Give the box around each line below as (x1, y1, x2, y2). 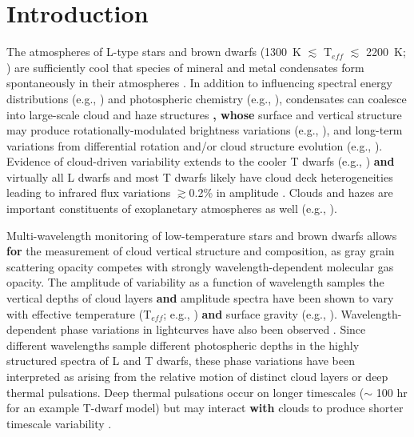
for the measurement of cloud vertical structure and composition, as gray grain (6, 243, 395, 259)
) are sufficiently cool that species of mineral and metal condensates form (6, 58, 364, 75)
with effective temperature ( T (6, 305, 152, 322)
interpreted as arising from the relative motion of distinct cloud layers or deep (6, 368, 388, 384)
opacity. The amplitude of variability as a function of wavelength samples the (6, 274, 384, 291)
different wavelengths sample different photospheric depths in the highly (6, 336, 360, 353)
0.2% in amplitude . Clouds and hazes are (189, 184, 393, 201)
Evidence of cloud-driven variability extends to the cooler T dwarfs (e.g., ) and (6, 153, 395, 170)
